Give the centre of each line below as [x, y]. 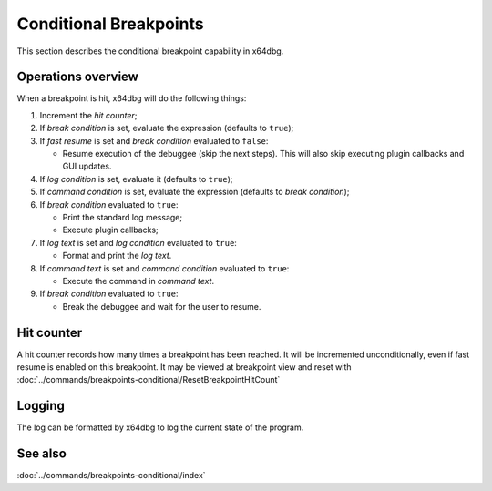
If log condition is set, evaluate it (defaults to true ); [136, 179]
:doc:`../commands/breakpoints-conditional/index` [111, 476]
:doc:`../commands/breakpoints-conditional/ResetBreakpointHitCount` [149, 380]
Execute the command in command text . [138, 281]
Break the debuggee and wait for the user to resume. [162, 306]
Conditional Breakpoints [110, 24]
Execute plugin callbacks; [110, 230]
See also [42, 454]
